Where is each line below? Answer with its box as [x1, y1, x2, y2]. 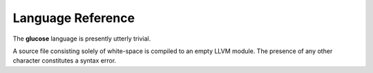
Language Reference [12, 10, 135, 25]
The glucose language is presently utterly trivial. [12, 34, 151, 43]
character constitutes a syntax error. [12, 56, 117, 65]
